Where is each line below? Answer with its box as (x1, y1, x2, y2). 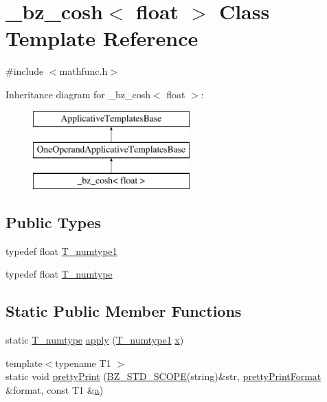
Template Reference (5, 24, 199, 52)
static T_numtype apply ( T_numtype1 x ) (5, 333, 184, 347)
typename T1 (55, 355, 111, 370)
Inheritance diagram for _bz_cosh (5, 87, 150, 101)
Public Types (5, 211, 102, 232)
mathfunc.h (59, 64, 108, 78)
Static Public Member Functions (5, 300, 242, 322)
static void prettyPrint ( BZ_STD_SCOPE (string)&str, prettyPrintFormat (5, 369, 322, 383)
